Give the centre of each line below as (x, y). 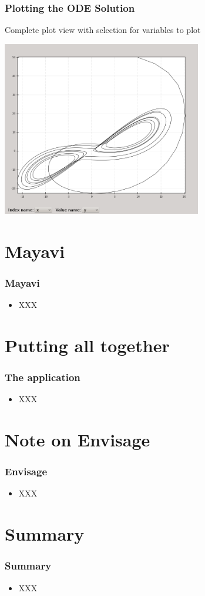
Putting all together (87, 345)
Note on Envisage (78, 439)
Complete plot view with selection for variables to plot (103, 30)
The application (43, 377)
